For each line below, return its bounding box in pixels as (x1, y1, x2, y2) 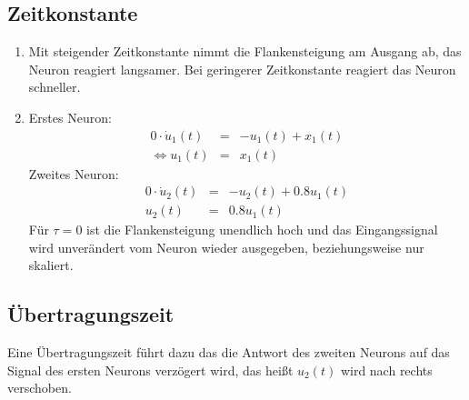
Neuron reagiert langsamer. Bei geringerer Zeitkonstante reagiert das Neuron (28, 59, 456, 78)
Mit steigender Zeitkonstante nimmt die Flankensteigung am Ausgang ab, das (28, 42, 462, 61)
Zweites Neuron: (28, 164, 119, 183)
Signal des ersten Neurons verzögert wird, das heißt (7, 360, 294, 379)
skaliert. (28, 255, 74, 275)
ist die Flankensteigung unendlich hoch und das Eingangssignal (86, 220, 438, 239)
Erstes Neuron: (28, 107, 112, 126)
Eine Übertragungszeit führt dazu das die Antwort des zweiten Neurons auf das (7, 343, 450, 362)
